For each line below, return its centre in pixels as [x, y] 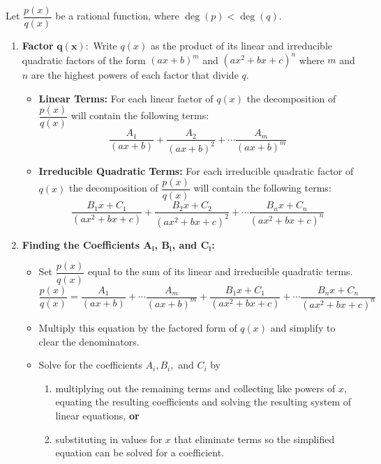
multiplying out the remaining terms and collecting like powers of [195, 388]
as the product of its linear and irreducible [241, 46]
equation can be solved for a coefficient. [140, 453]
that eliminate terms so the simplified [254, 439]
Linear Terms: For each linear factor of [126, 98]
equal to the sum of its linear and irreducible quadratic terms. [220, 271]
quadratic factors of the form [84, 60]
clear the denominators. [89, 341]
